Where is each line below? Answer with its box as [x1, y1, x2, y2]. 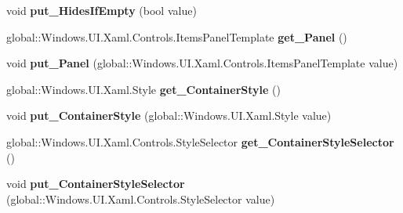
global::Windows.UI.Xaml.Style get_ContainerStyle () [6, 81, 281, 97]
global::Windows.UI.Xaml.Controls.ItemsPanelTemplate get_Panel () [6, 28, 347, 45]
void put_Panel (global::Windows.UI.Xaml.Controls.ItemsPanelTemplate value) [6, 55, 398, 71]
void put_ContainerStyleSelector [6, 175, 185, 192]
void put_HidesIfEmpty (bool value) [6, 2, 197, 18]
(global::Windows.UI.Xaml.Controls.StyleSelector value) [6, 190, 275, 207]
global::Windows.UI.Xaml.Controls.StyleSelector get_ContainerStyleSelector [6, 133, 394, 150]
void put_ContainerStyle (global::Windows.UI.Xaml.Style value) [6, 107, 332, 124]
